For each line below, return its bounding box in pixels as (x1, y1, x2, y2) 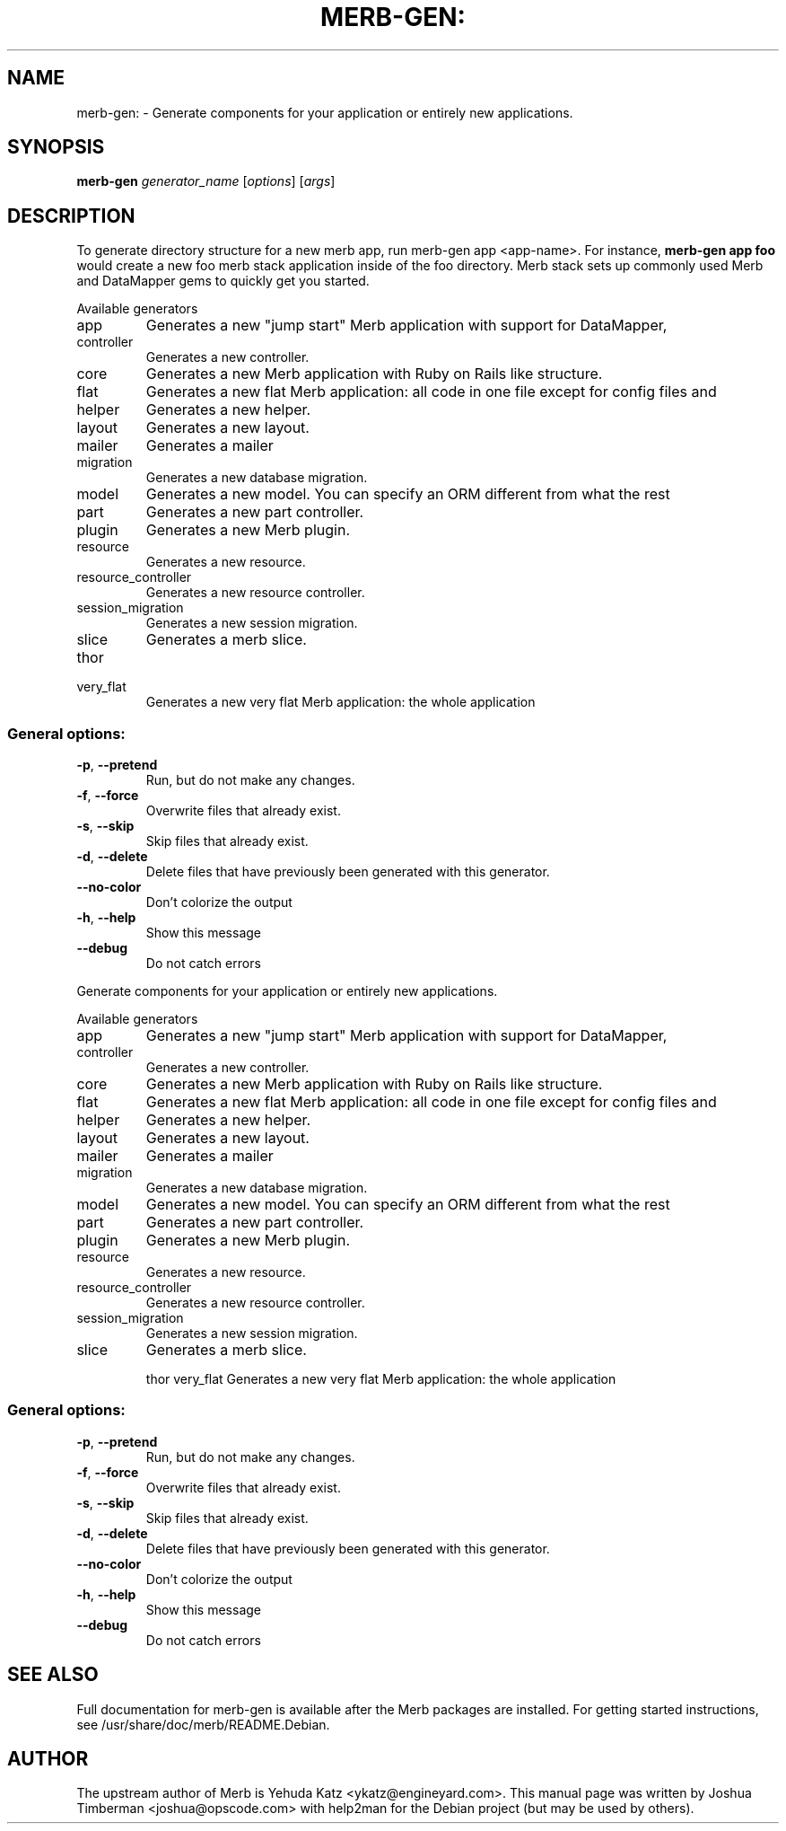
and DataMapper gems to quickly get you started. (76, 273, 370, 289)
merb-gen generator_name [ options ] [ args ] (76, 173, 336, 189)
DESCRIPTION (7, 204, 135, 227)
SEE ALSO (7, 1663, 99, 1686)
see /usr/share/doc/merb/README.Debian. (76, 1716, 330, 1732)
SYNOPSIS (7, 136, 105, 159)
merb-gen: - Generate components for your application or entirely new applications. (76, 104, 573, 120)
